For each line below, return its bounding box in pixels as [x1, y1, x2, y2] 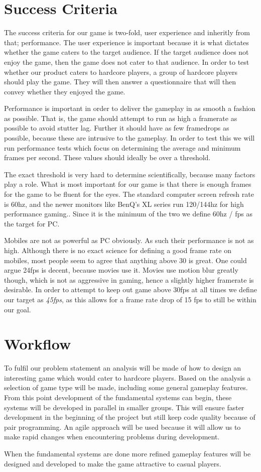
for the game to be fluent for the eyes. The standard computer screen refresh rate [4, 189, 254, 199]
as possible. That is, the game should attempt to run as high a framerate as [4, 112, 237, 123]
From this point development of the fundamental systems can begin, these [4, 392, 232, 403]
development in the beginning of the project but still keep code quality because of [4, 412, 255, 422]
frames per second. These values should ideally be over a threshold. [4, 152, 211, 163]
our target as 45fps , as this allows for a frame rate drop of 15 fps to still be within [4, 294, 256, 304]
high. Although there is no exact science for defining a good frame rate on [4, 245, 231, 255]
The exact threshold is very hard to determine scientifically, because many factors [4, 169, 255, 179]
